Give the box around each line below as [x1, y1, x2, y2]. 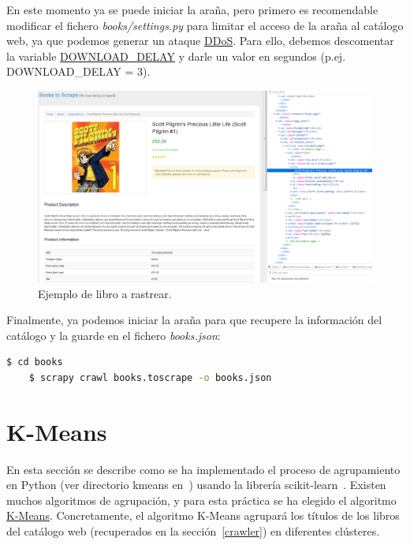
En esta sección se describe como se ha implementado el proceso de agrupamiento [6, 461, 401, 477]
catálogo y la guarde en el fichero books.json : [6, 327, 221, 343]
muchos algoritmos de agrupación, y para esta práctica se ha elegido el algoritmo [6, 491, 397, 508]
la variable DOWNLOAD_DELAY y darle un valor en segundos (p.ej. [6, 47, 346, 64]
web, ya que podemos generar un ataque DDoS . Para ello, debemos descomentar [6, 32, 394, 49]
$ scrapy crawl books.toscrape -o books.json [28, 371, 272, 383]
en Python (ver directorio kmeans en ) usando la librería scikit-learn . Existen [6, 476, 386, 493]
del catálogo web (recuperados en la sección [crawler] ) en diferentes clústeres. [6, 523, 380, 539]
